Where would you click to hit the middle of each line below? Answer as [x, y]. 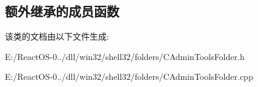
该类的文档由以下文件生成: [57, 36]
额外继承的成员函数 [62, 11]
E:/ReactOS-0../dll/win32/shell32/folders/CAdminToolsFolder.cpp [129, 76]
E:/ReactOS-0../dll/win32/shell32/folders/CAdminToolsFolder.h [125, 56]
